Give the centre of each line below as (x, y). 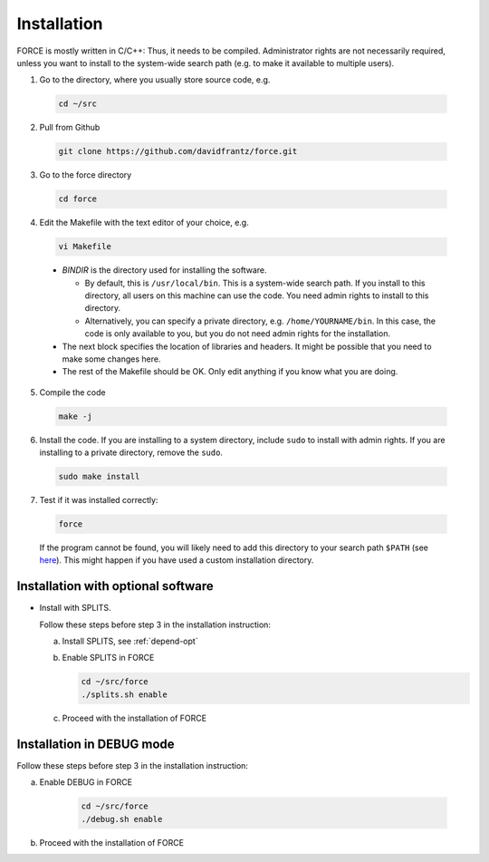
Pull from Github (70, 128)
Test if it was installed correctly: (99, 500)
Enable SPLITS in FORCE (108, 658)
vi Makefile (85, 247)
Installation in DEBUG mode (96, 744)
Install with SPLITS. (75, 608)
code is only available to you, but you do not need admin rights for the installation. (238, 334)
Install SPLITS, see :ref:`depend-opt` (130, 641)
